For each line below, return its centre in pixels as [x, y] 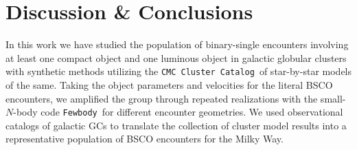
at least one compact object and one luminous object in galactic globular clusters [176, 57]
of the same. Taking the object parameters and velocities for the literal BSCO [169, 84]
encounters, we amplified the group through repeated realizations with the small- [176, 98]
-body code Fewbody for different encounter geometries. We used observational [178, 112]
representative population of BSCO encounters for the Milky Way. [145, 139]
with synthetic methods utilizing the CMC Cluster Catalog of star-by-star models [178, 71]
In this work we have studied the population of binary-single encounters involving [177, 44]
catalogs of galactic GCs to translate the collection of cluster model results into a [176, 125]
